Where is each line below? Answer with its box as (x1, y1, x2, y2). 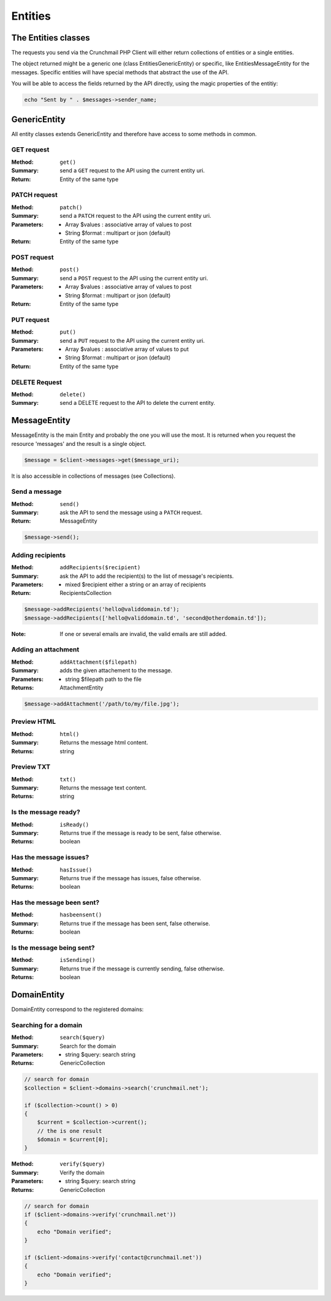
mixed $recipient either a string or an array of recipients (65, 580, 207, 588)
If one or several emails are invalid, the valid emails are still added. (59, 630, 227, 637)
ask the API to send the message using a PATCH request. (59, 509, 202, 516)
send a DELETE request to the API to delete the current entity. (59, 399, 216, 407)
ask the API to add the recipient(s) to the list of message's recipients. (59, 572, 234, 580)
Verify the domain (59, 1169, 105, 1176)
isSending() (59, 957, 96, 964)
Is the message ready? (11, 808, 81, 816)
